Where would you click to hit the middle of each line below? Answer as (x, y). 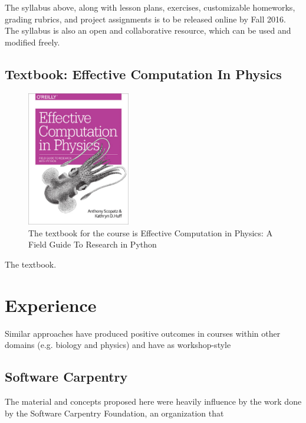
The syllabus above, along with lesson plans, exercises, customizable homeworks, (150, 7)
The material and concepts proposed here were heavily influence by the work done (153, 401)
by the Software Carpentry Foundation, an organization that (114, 413)
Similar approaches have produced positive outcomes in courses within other (143, 333)
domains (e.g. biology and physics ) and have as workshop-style (118, 345)
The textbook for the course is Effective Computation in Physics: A (151, 232)
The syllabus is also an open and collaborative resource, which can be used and (148, 30)
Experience (51, 305)
